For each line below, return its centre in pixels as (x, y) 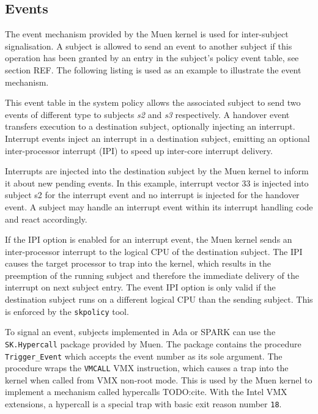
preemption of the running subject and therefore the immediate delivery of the (152, 275)
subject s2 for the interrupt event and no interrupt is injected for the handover (152, 195)
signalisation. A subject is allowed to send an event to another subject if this (149, 46)
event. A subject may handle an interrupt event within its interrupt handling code (159, 206)
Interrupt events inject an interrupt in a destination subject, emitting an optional (157, 138)
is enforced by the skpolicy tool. (67, 311)
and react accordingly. (46, 219)
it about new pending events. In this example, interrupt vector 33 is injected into (157, 183)
